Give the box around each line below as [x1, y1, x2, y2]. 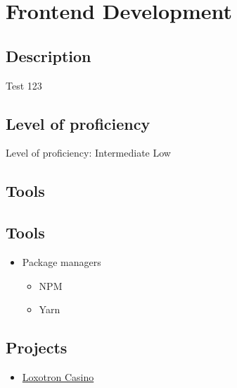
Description [6, 44, 91, 66]
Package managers [22, 254, 101, 269]
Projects [6, 337, 68, 358]
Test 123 [6, 78, 42, 92]
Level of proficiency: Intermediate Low [6, 145, 171, 160]
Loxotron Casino [22, 369, 94, 384]
